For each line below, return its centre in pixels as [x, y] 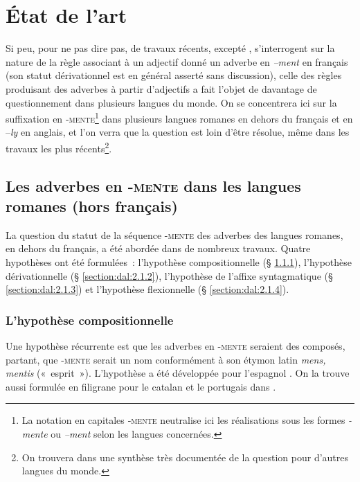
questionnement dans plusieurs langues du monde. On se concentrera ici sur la [171, 102]
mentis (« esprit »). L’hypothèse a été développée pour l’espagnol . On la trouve [178, 373]
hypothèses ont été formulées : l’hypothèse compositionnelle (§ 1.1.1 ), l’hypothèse [179, 261]
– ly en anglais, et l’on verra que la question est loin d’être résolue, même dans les [178, 132]
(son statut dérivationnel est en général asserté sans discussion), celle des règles [174, 75]
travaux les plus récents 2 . [59, 147]
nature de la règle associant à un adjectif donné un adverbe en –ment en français [177, 61]
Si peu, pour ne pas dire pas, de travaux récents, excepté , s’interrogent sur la [170, 48]
